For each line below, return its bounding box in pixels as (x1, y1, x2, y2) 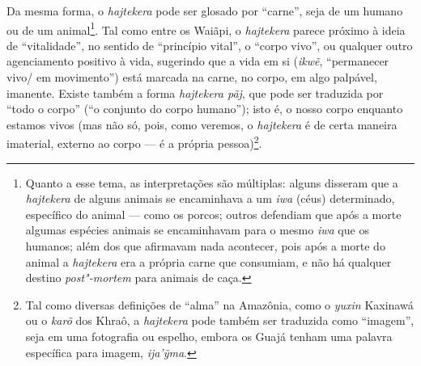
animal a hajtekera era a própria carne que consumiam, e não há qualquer (25, 253, 392, 270)
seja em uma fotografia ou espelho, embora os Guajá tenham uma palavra (25, 328, 393, 344)
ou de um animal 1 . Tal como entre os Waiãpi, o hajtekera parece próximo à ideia (6, 19, 406, 38)
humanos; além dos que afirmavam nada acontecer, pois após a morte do (25, 238, 385, 255)
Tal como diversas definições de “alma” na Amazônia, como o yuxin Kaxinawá (25, 296, 414, 313)
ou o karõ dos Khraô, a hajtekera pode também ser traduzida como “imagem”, (25, 312, 415, 329)
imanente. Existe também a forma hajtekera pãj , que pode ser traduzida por (6, 84, 384, 101)
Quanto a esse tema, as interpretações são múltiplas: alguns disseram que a (25, 174, 398, 191)
